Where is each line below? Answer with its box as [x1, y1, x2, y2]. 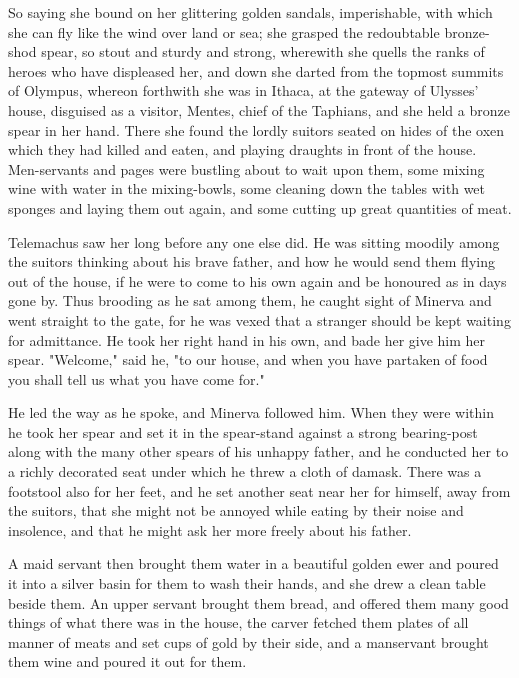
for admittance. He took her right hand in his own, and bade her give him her [8, 329, 486, 350]
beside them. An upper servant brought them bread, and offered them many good [8, 592, 509, 613]
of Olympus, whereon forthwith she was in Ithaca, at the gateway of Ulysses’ [8, 80, 479, 101]
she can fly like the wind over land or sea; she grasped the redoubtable [8, 21, 440, 42]
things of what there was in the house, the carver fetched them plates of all [8, 612, 469, 633]
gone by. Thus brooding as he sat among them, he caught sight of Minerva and [8, 290, 492, 311]
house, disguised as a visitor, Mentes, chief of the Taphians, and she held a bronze [8, 99, 510, 120]
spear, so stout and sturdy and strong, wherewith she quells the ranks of [41, 41, 485, 62]
